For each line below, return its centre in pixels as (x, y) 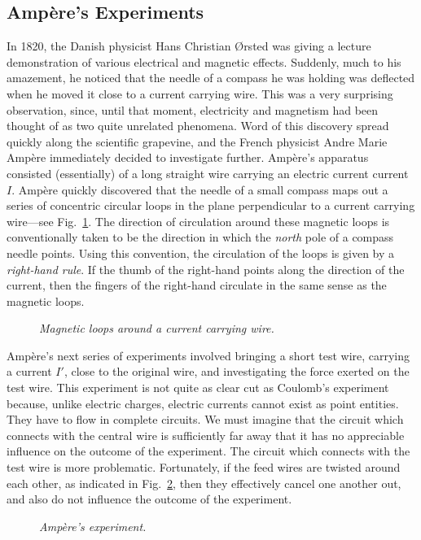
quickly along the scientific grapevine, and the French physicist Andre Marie (197, 141)
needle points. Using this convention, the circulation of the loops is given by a (201, 253)
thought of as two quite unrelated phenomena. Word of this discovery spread (198, 126)
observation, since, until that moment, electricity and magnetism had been (193, 109)
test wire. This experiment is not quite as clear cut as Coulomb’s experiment (198, 388)
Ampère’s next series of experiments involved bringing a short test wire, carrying (208, 355)
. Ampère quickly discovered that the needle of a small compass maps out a (200, 189)
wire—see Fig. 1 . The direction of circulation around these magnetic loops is (198, 221)
